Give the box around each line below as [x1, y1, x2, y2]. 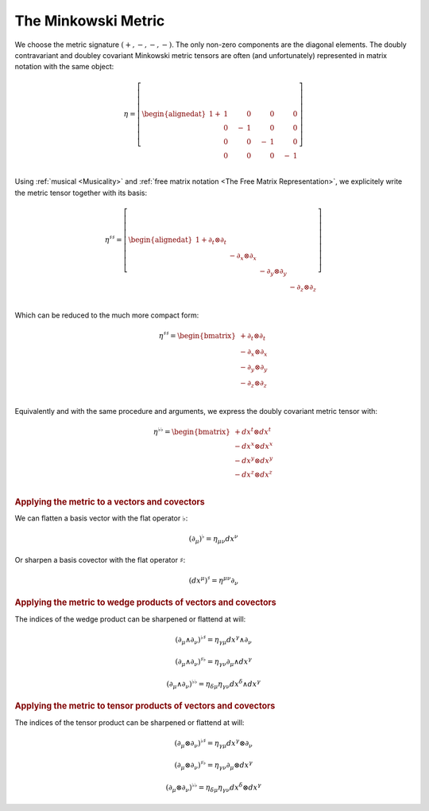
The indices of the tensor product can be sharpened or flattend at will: [14, 717, 245, 727]
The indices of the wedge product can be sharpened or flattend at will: [14, 614, 246, 624]
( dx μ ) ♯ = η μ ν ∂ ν [188, 575, 238, 587]
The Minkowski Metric [14, 12, 165, 29]
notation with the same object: [14, 62, 114, 72]
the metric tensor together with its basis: [14, 188, 147, 197]
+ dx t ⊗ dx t [234, 426, 272, 436]
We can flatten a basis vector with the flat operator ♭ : [14, 513, 188, 523]
